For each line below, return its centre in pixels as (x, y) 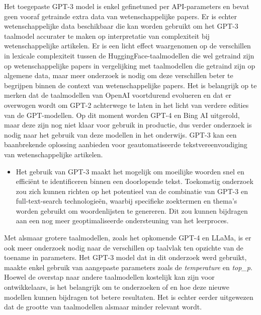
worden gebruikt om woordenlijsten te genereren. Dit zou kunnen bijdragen (132, 210)
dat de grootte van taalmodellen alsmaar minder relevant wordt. (103, 307)
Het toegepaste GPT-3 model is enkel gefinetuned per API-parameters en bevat (127, 6)
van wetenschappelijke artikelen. (54, 154)
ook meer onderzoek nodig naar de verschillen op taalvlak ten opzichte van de (124, 247)
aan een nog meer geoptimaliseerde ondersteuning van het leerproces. (122, 220)
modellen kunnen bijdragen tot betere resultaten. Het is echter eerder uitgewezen (129, 297)
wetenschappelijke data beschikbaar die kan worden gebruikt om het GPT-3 (121, 26)
